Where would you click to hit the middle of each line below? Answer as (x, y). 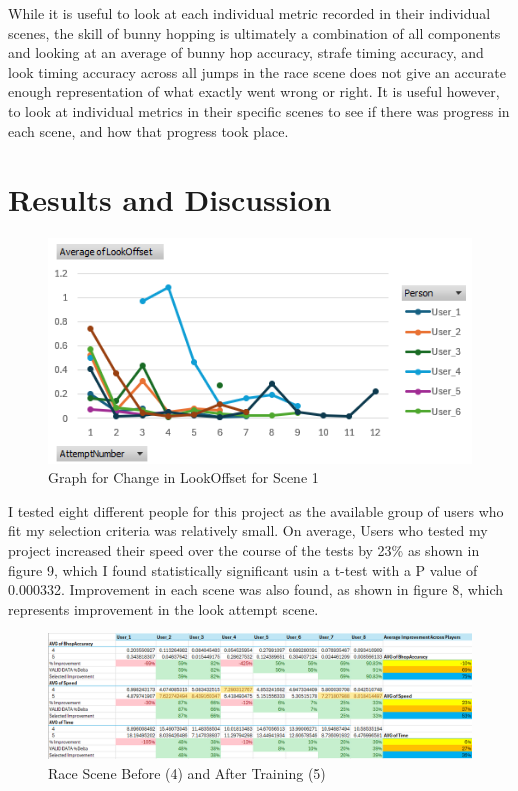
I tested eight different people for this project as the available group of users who (256, 510)
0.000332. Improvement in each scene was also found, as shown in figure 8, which (256, 589)
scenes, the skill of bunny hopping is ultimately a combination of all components (254, 32)
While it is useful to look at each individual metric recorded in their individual (249, 13)
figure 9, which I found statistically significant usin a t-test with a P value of (243, 569)
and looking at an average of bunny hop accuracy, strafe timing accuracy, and (246, 52)
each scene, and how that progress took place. (148, 130)
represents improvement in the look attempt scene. (163, 608)
